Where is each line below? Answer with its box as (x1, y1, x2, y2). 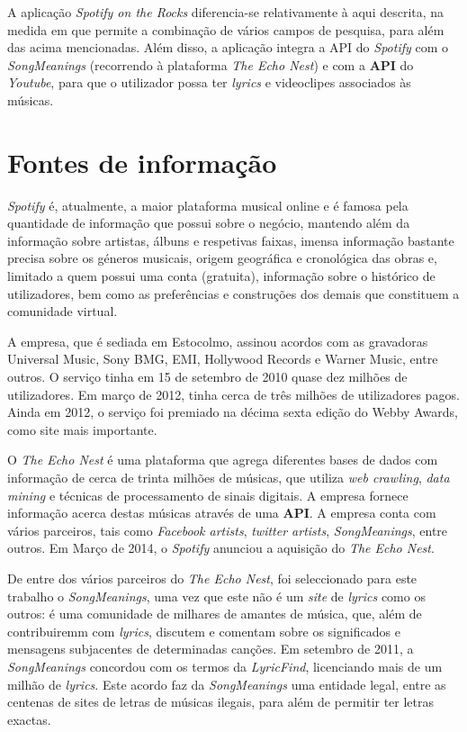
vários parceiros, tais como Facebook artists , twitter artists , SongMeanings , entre (7, 520, 448, 539)
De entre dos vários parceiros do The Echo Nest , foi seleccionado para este (7, 568, 418, 587)
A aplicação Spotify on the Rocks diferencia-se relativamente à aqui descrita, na (7, 3, 445, 21)
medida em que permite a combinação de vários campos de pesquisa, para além (7, 20, 445, 39)
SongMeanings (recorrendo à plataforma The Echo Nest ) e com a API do (7, 55, 414, 74)
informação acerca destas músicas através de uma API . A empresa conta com (7, 503, 436, 522)
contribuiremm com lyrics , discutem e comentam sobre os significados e (7, 621, 400, 640)
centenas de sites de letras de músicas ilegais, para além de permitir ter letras (7, 692, 435, 711)
